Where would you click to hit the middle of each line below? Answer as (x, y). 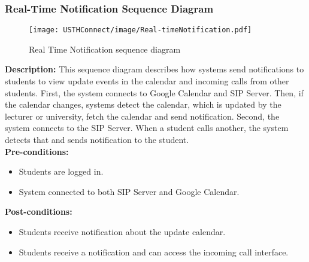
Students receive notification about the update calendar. (122, 231)
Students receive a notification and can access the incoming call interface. (154, 252)
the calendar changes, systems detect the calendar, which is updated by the (143, 104)
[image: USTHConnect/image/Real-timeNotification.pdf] (140, 30)
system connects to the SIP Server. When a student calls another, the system (147, 128)
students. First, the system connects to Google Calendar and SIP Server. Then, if (154, 92)
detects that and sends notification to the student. (97, 140)
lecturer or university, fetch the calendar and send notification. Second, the (142, 116)
